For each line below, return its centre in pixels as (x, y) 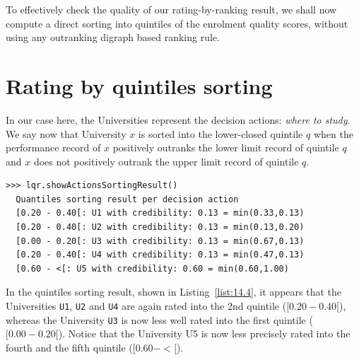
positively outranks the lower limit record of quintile (226, 147)
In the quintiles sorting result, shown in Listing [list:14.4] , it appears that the (173, 292)
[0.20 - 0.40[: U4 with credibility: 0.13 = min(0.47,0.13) (160, 255)
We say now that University (66, 133)
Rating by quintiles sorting (139, 85)
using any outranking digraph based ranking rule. (113, 37)
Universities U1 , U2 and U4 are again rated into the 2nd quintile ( (146, 306)
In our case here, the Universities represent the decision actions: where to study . (178, 119)
